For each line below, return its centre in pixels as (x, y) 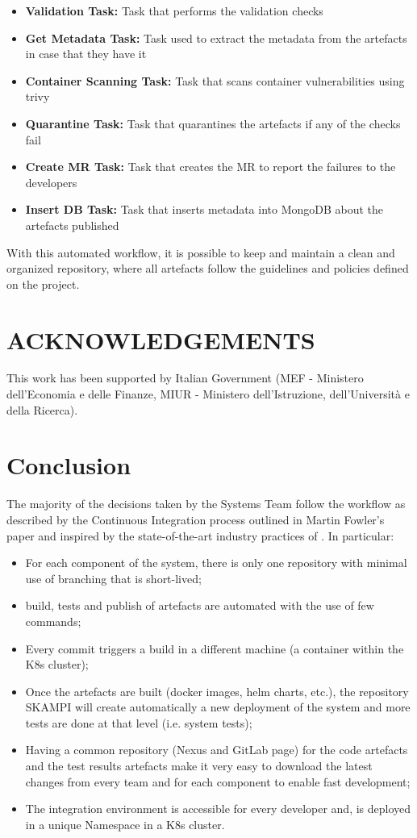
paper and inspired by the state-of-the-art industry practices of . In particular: (200, 535)
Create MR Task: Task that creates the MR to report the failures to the (211, 167)
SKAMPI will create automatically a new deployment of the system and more (218, 707)
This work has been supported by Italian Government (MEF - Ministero (185, 378)
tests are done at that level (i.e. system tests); (139, 722)
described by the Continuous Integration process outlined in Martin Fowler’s (196, 519)
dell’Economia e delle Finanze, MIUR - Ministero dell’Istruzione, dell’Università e (208, 394)
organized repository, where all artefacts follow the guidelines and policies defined (208, 268)
